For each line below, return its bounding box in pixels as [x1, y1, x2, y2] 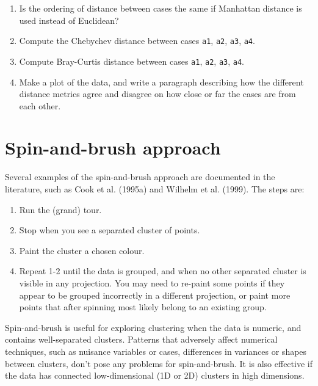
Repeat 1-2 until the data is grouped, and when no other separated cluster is [19, 264, 306, 277]
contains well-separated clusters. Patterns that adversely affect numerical [5, 333, 278, 346]
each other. [19, 99, 61, 112]
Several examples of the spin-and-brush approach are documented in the [5, 170, 275, 183]
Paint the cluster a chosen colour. [19, 244, 145, 257]
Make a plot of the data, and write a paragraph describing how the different [19, 75, 304, 88]
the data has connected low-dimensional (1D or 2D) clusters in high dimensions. [5, 369, 305, 382]
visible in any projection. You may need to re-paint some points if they [19, 276, 285, 289]
